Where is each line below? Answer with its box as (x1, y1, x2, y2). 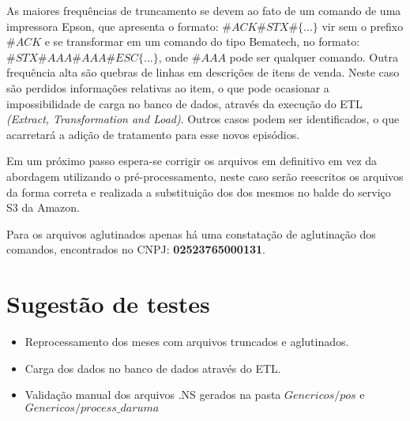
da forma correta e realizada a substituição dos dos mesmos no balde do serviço (6, 183, 391, 200)
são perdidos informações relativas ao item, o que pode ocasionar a (6, 79, 329, 96)
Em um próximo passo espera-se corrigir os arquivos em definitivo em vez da (6, 152, 378, 169)
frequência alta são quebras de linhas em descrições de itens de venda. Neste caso (6, 64, 400, 81)
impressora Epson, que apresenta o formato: (6, 17, 219, 34)
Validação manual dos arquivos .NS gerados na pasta (24, 386, 281, 403)
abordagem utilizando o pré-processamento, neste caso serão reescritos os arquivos (6, 167, 404, 184)
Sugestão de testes (6, 288, 210, 320)
